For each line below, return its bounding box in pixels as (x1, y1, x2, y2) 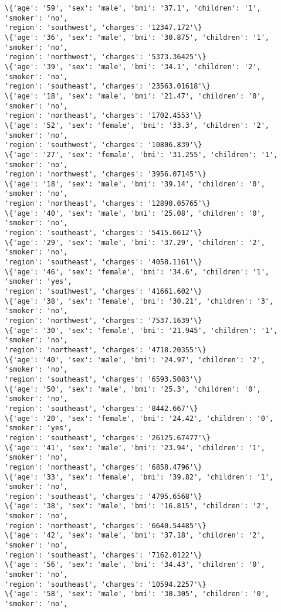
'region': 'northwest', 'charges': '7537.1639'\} (5, 317, 202, 325)
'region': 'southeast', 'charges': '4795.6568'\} (5, 492, 202, 501)
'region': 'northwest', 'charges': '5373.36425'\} (5, 53, 206, 62)
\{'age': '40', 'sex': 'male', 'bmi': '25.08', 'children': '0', (5, 209, 265, 217)
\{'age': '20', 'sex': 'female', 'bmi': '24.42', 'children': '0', (5, 414, 274, 423)
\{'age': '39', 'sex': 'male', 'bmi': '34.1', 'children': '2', (5, 62, 261, 71)
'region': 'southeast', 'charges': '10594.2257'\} (5, 580, 206, 589)
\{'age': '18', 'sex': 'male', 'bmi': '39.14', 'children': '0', (5, 179, 265, 188)
